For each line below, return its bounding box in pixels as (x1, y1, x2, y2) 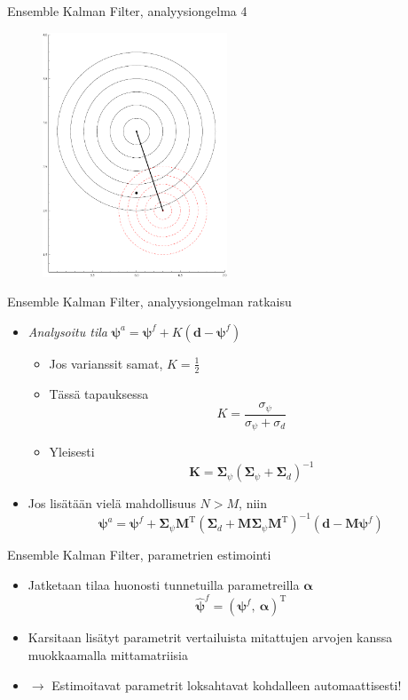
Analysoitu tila (27, 322, 107, 340)
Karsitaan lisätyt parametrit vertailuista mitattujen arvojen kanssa (27, 628, 393, 647)
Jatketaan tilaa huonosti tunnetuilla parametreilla (27, 576, 300, 594)
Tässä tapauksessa (49, 384, 149, 402)
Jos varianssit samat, (49, 354, 163, 372)
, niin (239, 494, 267, 513)
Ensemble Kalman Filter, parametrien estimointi (7, 545, 271, 564)
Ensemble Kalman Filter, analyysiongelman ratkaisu (7, 292, 292, 311)
